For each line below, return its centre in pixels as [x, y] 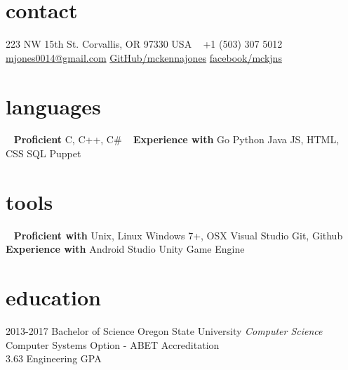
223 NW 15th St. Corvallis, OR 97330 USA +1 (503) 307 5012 [144, 44]
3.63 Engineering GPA [54, 358]
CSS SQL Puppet [43, 153]
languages [53, 106]
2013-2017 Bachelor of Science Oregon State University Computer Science [164, 331]
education [53, 297]
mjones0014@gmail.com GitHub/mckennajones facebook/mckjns [144, 57]
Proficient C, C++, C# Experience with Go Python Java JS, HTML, [176, 139]
